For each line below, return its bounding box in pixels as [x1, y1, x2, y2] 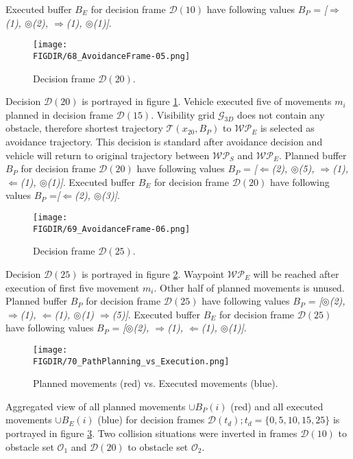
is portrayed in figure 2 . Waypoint [82, 266, 225, 281]
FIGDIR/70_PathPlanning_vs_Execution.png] [33, 356, 230, 366]
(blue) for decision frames [97, 412, 205, 427]
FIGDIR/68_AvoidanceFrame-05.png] [33, 51, 191, 61]
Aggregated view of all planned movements [5, 399, 186, 413]
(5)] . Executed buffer [112, 307, 200, 321]
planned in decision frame [5, 107, 113, 121]
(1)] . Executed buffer [47, 174, 135, 189]
